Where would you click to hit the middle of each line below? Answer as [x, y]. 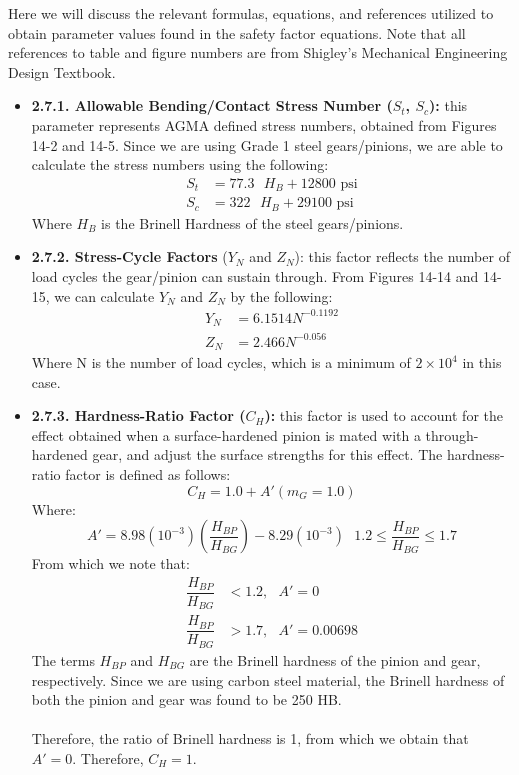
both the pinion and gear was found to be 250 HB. [186, 699]
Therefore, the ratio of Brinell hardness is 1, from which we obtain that [250, 738]
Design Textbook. [62, 71]
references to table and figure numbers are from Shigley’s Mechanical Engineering [258, 52]
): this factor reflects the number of [402, 256]
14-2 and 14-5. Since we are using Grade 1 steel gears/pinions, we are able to [267, 144]
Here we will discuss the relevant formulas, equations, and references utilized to [251, 13]
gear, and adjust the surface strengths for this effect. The [267, 454]
